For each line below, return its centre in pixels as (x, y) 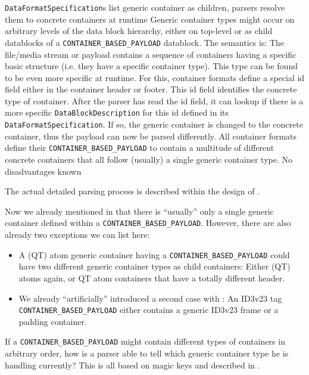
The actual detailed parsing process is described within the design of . (132, 191)
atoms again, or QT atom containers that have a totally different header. (152, 278)
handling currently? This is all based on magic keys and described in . (132, 365)
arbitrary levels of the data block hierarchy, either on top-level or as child (139, 31)
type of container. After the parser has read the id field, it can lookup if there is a (154, 100)
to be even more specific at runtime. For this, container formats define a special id (155, 77)
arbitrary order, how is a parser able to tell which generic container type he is (147, 353)
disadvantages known (43, 171)
